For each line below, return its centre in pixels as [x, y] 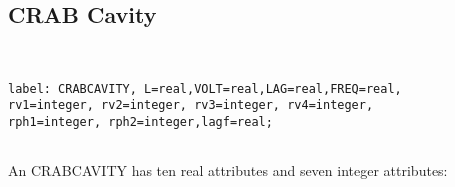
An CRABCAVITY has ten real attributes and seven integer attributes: [228, 170]
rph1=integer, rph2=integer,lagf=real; [140, 121]
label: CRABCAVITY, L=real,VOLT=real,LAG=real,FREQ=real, [205, 88]
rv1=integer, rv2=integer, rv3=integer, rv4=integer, [191, 105]
